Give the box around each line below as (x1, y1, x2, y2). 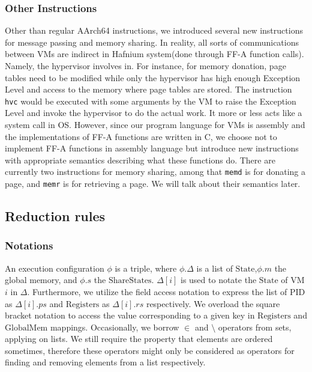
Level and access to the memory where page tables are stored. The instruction (5, 83, 292, 96)
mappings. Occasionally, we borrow (50, 320, 179, 333)
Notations (5, 238, 53, 253)
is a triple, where (115, 261, 177, 274)
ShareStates (108, 276, 152, 285)
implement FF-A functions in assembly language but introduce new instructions (5, 142, 299, 154)
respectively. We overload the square (146, 297, 280, 309)
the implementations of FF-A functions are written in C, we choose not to (5, 130, 277, 142)
